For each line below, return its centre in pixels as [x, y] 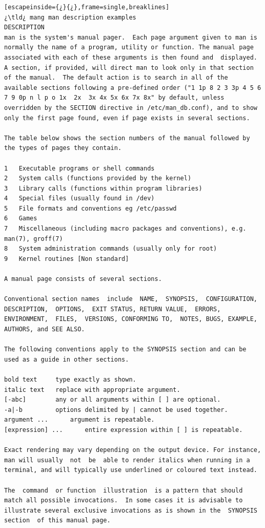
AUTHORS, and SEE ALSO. [45, 329]
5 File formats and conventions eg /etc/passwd [90, 208]
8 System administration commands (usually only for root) [111, 249]
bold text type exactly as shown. [70, 379]
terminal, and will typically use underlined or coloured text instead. [131, 470]
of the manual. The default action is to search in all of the [116, 78]
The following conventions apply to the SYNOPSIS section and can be [125, 350]
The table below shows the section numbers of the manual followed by [127, 138]
